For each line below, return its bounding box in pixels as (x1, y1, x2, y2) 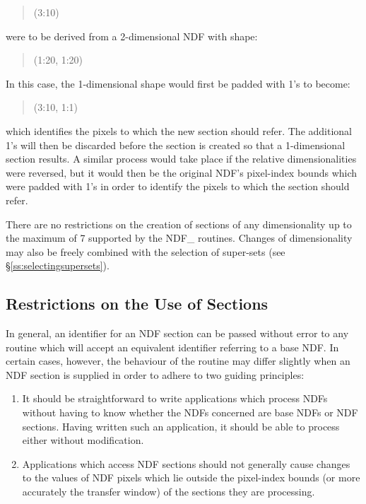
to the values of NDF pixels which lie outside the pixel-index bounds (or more (22, 470, 360, 485)
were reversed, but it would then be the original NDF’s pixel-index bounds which (6, 165, 358, 180)
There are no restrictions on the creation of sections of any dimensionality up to (6, 216, 352, 231)
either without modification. (22, 433, 144, 447)
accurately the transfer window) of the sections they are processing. (22, 484, 315, 499)
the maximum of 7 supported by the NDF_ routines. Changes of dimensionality (6, 230, 353, 245)
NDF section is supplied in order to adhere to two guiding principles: (6, 367, 305, 382)
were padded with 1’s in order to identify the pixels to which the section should (6, 179, 350, 194)
